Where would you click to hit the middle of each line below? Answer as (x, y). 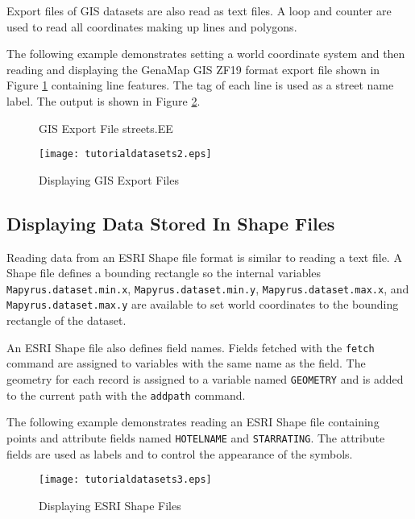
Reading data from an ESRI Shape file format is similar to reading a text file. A (204, 257)
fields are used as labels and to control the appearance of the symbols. (180, 453)
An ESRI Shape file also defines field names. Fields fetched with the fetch (191, 347)
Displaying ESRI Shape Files (110, 505)
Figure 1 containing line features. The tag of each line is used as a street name (200, 85)
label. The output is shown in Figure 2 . (104, 100)
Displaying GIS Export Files (109, 179)
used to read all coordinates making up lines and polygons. (152, 26)
